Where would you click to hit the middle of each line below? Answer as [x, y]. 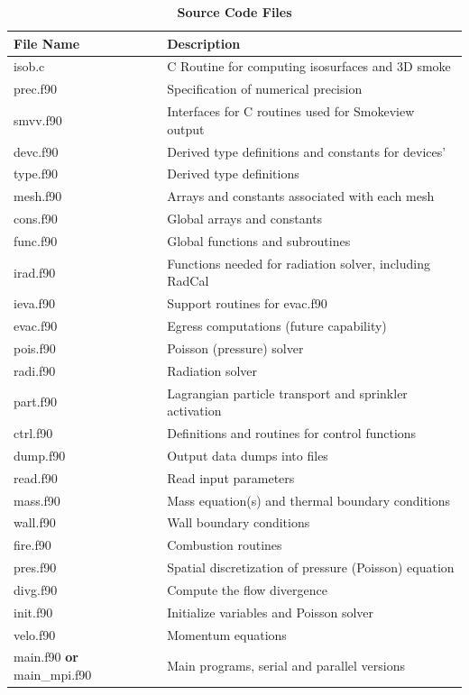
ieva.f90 [34, 303]
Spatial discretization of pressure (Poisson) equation [311, 567]
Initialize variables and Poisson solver [271, 612]
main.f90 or [46, 657]
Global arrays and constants [245, 219]
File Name [47, 43]
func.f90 [36, 240]
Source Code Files [234, 12]
